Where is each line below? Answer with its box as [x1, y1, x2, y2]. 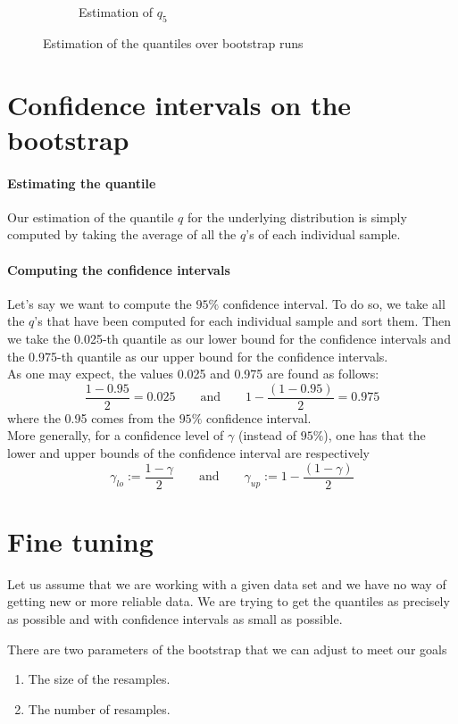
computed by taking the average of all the [7, 225, 237, 244]
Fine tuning [7, 522, 154, 559]
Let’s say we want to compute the [7, 294, 192, 312]
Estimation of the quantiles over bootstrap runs [43, 33, 304, 52]
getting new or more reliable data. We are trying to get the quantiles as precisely [7, 592, 450, 611]
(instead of [237, 426, 297, 445]
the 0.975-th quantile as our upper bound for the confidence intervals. [7, 346, 388, 365]
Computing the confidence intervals [7, 260, 230, 279]
